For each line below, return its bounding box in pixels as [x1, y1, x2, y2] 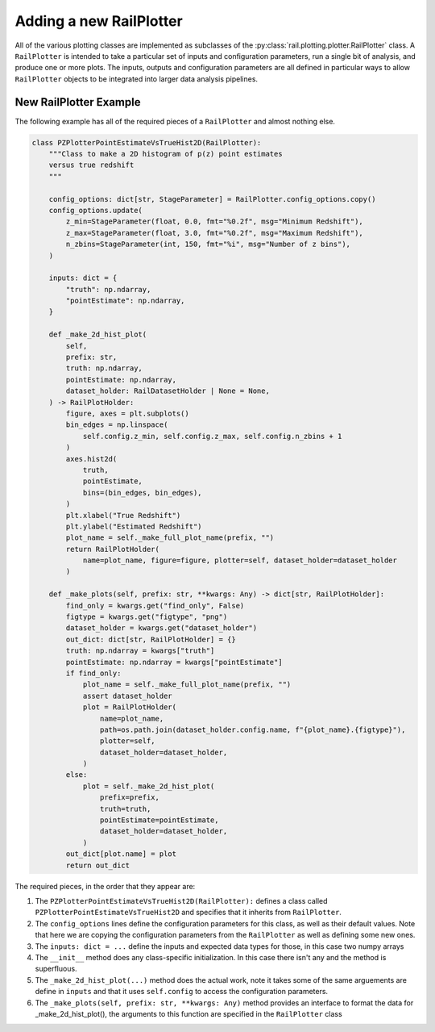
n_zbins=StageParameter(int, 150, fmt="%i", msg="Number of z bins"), [65, 240, 350, 249]
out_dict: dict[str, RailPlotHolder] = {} [65, 634, 237, 644]
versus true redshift [48, 161, 135, 169]
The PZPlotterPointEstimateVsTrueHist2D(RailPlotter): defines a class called [35, 896, 328, 905]
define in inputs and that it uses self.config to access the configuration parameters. [35, 987, 329, 996]
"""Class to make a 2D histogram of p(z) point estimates [48, 149, 283, 158]
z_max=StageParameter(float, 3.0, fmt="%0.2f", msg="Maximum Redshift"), [65, 228, 364, 237]
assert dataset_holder [82, 691, 172, 700]
